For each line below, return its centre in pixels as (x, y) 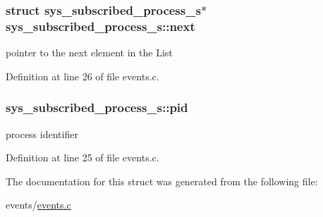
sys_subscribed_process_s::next (100, 26)
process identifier (42, 134)
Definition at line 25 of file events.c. (83, 157)
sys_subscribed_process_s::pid (97, 107)
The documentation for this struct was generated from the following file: (162, 181)
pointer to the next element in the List (89, 52)
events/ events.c (38, 205)
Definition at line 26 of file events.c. (83, 76)
